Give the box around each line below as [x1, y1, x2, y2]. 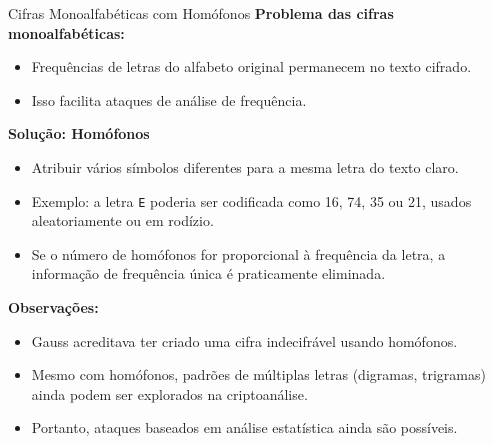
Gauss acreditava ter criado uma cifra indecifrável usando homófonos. [31, 330, 458, 351]
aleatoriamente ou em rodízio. [31, 210, 214, 231]
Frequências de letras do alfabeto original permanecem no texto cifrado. [31, 56, 472, 77]
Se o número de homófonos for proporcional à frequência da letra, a [31, 243, 446, 264]
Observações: [8, 297, 99, 317]
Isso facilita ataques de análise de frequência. [31, 89, 307, 110]
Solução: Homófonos [8, 123, 150, 144]
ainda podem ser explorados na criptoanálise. [31, 383, 308, 404]
